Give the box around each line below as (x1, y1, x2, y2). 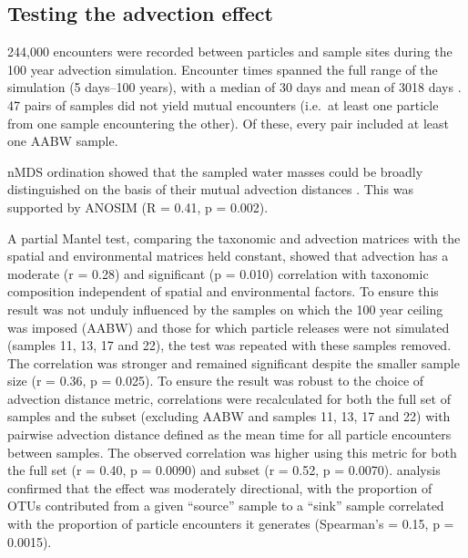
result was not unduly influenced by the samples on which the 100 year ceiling (7, 299, 443, 318)
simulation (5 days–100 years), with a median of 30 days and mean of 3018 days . (7, 77, 462, 97)
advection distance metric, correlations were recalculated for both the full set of (7, 388, 451, 408)
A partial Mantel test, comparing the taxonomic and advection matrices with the (7, 228, 461, 247)
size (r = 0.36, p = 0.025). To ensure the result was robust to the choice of (7, 371, 424, 390)
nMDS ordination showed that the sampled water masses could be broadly (7, 161, 423, 181)
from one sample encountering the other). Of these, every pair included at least (7, 113, 449, 132)
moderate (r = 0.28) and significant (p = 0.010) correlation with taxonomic (7, 263, 429, 283)
